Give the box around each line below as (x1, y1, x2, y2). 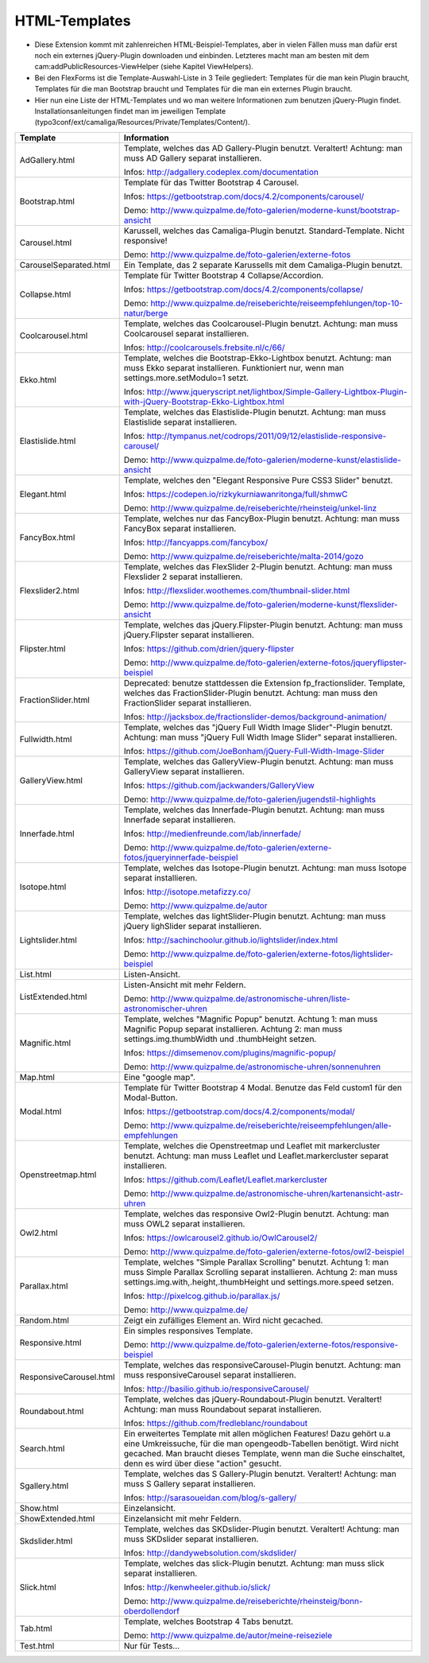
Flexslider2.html (19, 585, 79, 596)
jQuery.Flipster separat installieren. (123, 629, 254, 640)
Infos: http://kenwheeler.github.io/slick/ (123, 1581, 271, 1592)
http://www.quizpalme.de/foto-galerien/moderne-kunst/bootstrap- (150, 204, 400, 216)
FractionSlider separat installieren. (123, 697, 252, 708)
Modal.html (19, 1105, 62, 1117)
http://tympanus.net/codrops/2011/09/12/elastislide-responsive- (146, 430, 387, 441)
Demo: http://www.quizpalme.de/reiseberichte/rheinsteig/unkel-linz (123, 502, 377, 513)
